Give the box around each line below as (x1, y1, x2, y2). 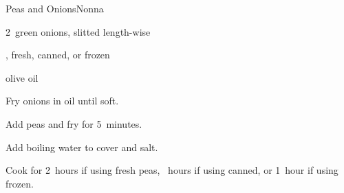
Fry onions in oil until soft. (6, 93, 119, 108)
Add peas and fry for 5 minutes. (6, 116, 142, 130)
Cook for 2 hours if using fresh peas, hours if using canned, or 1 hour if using (6, 163, 338, 177)
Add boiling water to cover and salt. (6, 139, 158, 154)
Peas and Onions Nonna (6, 1, 104, 15)
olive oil (6, 70, 39, 84)
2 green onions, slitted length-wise (6, 24, 151, 38)
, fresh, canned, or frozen (6, 47, 110, 62)
